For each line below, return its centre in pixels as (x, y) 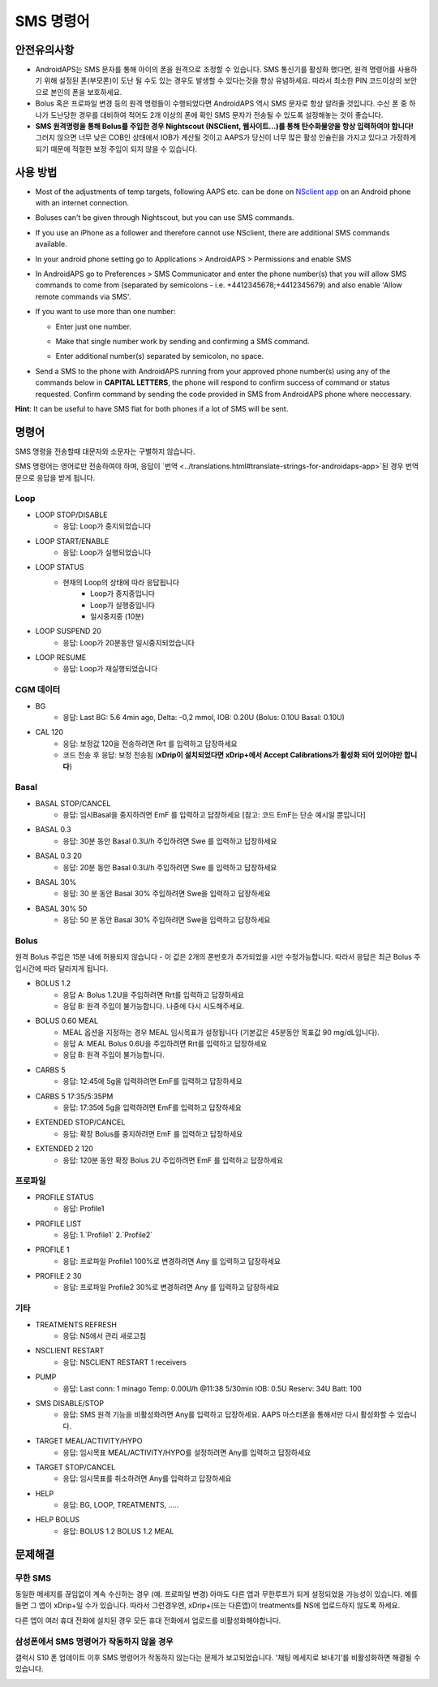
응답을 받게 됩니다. (66, 477)
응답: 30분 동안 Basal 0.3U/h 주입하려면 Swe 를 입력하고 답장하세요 (170, 841)
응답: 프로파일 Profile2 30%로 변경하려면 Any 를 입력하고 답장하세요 (171, 1288)
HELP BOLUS (58, 1520)
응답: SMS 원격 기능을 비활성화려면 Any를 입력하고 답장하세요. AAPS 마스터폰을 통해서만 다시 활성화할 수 (229, 1415)
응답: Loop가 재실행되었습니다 (110, 669)
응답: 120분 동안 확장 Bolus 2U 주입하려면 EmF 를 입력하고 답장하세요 (173, 1160)
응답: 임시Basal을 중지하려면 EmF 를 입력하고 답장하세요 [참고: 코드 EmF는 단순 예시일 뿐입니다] (214, 815)
